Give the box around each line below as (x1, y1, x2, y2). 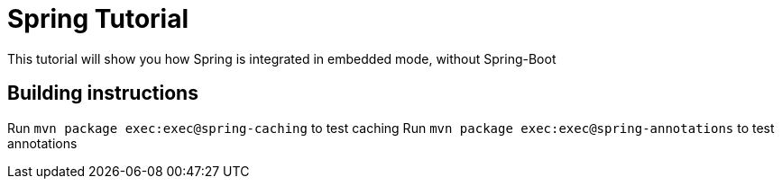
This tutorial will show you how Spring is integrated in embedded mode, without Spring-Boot (7, 50, 557, 66)
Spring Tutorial (7, 4, 189, 34)
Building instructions (7, 82, 198, 105)
